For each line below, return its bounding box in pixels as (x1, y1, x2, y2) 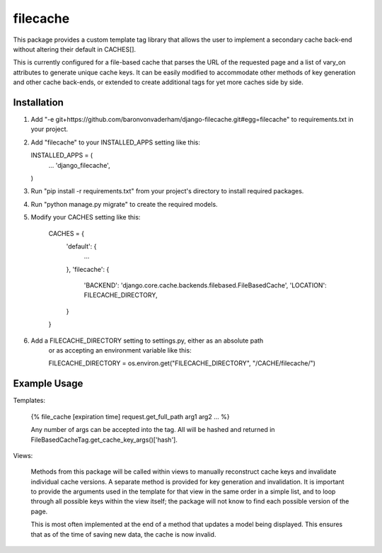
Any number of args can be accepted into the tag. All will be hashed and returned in (30, 426, 275, 434)
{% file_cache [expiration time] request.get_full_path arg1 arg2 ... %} (30, 412, 230, 421)
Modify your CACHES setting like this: (30, 213, 141, 222)
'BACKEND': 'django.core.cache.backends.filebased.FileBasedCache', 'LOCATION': (83, 281, 327, 290)
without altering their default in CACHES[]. (13, 45, 137, 53)
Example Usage (13, 377, 83, 389)
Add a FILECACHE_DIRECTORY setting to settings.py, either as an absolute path (30, 336, 264, 345)
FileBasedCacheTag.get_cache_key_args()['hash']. (30, 435, 178, 444)
